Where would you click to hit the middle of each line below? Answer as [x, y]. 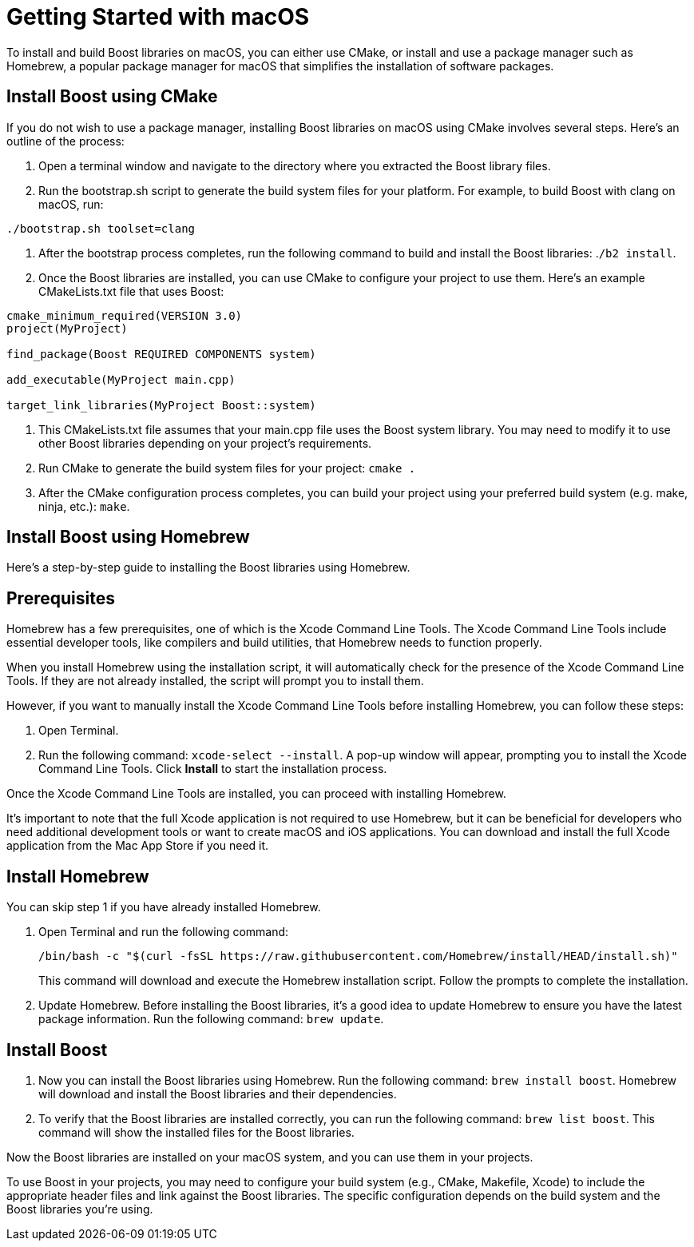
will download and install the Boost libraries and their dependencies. [218, 1094]
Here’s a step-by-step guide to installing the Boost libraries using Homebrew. [208, 568]
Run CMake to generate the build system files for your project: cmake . [227, 468]
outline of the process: [65, 141]
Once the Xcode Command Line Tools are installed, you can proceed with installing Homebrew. [256, 794]
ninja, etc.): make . [84, 506]
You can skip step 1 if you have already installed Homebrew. [164, 907]
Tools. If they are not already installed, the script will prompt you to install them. [215, 681]
